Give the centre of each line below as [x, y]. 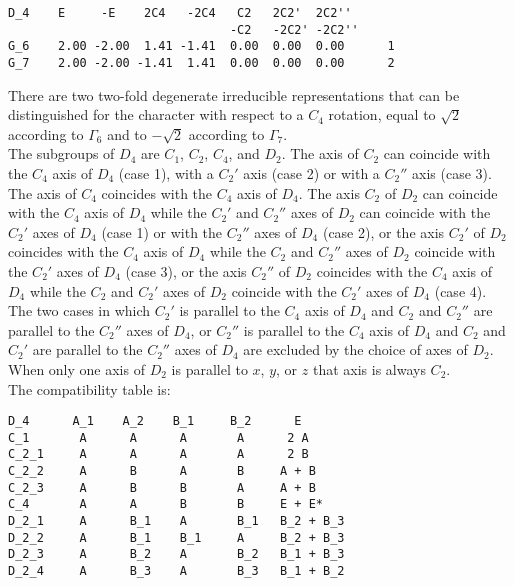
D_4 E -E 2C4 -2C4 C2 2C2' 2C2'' [180, 13]
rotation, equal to [382, 114]
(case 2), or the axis [383, 231]
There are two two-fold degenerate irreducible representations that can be [234, 94]
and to [127, 133]
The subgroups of [61, 153]
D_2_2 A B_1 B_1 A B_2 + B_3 [176, 537]
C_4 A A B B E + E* [165, 504]
